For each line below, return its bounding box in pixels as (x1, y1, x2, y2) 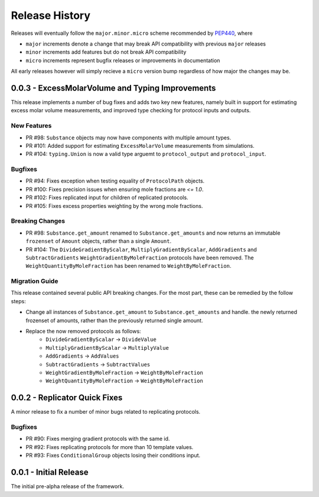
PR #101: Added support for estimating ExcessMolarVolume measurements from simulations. (25, 142, 255, 149)
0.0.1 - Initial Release (11, 467, 89, 477)
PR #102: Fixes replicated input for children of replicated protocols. (25, 194, 188, 201)
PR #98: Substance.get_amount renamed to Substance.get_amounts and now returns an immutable (25, 229, 281, 236)
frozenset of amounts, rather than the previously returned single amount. (25, 317, 203, 324)
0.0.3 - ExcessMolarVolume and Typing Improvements (11, 83, 216, 93)
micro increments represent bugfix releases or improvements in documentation (25, 57, 220, 64)
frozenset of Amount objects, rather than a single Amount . (25, 238, 171, 245)
